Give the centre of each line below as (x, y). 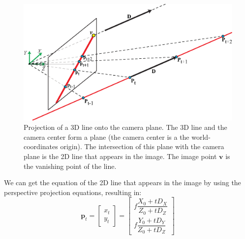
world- (201, 137)
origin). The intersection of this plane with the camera (142, 146)
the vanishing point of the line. (70, 166)
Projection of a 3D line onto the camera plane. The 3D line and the (125, 127)
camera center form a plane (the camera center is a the (107, 137)
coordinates (41, 146)
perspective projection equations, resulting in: (73, 192)
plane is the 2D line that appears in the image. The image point (120, 156)
